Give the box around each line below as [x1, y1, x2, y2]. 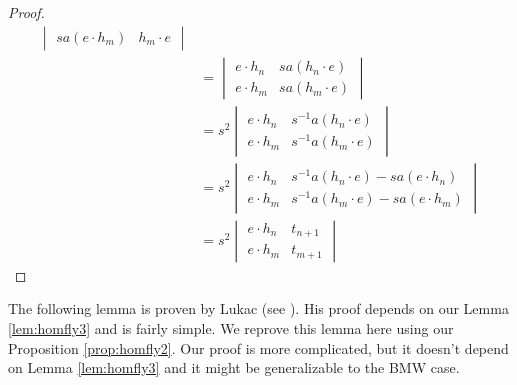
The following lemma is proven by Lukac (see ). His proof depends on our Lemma [8, 298, 509, 319]
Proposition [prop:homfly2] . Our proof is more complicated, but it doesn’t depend [8, 337, 509, 358]
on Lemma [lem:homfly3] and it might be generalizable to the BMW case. [8, 357, 460, 378]
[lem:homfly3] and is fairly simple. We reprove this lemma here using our [8, 317, 454, 338]
